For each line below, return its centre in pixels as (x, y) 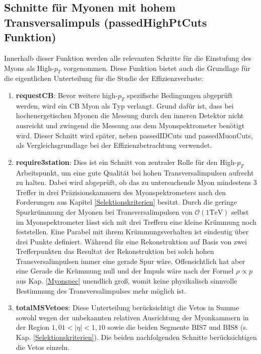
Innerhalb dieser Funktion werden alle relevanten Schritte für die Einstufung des (128, 58)
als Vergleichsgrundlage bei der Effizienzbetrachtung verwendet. (114, 145)
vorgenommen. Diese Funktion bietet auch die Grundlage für (157, 68)
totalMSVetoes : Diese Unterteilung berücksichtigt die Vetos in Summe (127, 307)
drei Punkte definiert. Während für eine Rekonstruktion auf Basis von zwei (131, 241)
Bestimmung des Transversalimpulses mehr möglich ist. (101, 290)
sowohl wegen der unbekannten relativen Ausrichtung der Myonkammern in (132, 317)
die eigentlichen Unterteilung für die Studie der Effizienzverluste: (104, 78)
